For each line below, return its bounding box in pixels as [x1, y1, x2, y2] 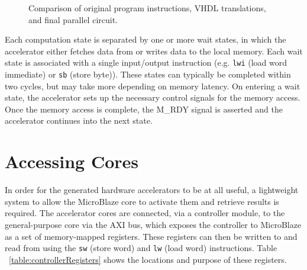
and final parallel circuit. [28, 13, 118, 25]
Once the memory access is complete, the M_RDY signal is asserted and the [5, 102, 283, 115]
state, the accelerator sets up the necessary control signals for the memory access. [5, 91, 300, 104]
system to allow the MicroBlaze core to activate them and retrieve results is [5, 195, 279, 207]
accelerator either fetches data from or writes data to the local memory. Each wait [5, 44, 303, 57]
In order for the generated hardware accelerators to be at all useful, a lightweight [5, 184, 299, 196]
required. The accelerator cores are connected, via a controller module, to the [5, 207, 285, 219]
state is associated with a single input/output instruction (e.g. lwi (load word [5, 56, 287, 69]
